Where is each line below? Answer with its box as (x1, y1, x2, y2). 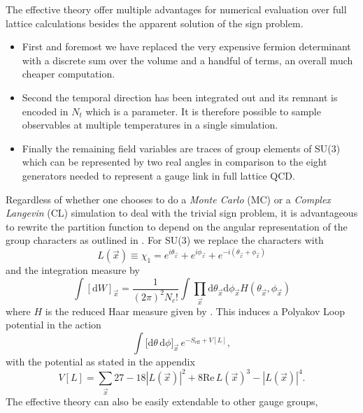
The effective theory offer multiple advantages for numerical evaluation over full (6, 2, 347, 16)
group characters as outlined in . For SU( (6, 233, 182, 247)
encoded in (22, 103, 69, 118)
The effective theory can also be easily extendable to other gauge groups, (6, 394, 318, 409)
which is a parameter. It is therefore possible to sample (85, 103, 321, 118)
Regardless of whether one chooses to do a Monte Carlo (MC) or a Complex (6, 191, 331, 206)
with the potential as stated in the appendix (6, 354, 195, 369)
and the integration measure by (6, 263, 140, 277)
